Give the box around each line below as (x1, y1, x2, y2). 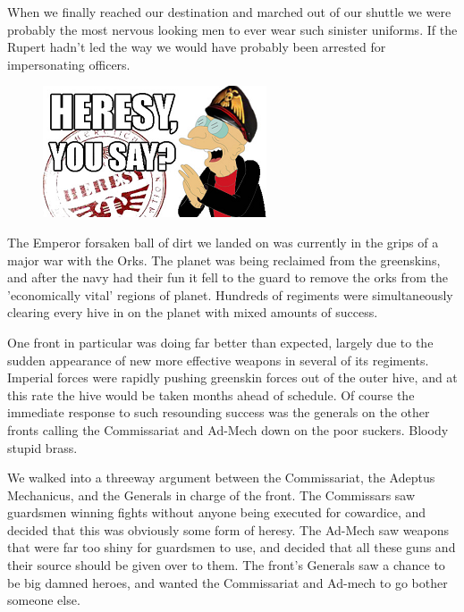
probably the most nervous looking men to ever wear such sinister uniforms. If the (7, 20, 458, 38)
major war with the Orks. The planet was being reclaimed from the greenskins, (7, 250, 441, 269)
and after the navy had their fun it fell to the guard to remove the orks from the (7, 268, 449, 287)
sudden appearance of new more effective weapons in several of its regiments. (7, 350, 429, 369)
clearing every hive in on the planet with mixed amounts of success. (7, 303, 378, 322)
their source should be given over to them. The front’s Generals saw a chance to (7, 556, 445, 574)
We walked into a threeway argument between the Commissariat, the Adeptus (7, 468, 435, 487)
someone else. (7, 591, 80, 609)
